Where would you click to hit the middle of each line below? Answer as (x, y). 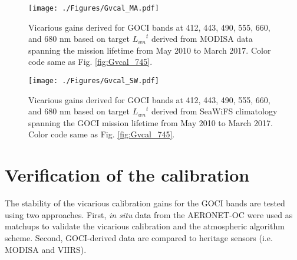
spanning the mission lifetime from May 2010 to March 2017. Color (150, 50)
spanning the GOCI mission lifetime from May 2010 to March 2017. (151, 122)
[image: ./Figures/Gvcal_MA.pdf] (94, 8)
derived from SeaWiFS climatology (214, 111)
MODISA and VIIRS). (46, 249)
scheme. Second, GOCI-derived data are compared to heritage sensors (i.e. (139, 237)
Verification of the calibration (127, 175)
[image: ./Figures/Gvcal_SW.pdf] (94, 81)
